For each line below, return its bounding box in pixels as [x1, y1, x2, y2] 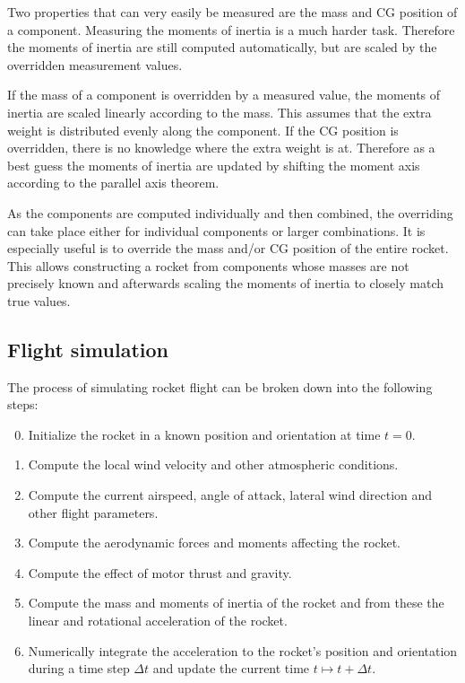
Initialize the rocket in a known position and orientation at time [28, 425, 381, 443]
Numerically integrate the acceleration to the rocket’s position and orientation [28, 641, 458, 660]
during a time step [28, 659, 130, 678]
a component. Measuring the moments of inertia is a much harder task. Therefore [7, 20, 455, 39]
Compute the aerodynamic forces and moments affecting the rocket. [28, 533, 400, 552]
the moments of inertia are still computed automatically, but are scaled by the [7, 38, 437, 57]
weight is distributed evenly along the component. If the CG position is [7, 120, 399, 139]
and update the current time [152, 659, 310, 678]
